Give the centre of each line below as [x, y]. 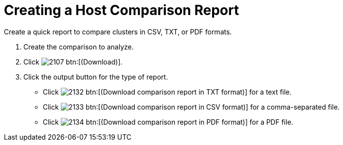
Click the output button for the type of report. [96, 77]
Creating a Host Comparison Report [122, 10]
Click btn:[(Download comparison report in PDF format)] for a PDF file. [168, 122]
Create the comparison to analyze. [79, 47]
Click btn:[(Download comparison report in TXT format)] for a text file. [167, 92]
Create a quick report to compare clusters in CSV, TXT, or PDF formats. [118, 32]
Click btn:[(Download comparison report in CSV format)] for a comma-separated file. [191, 107]
